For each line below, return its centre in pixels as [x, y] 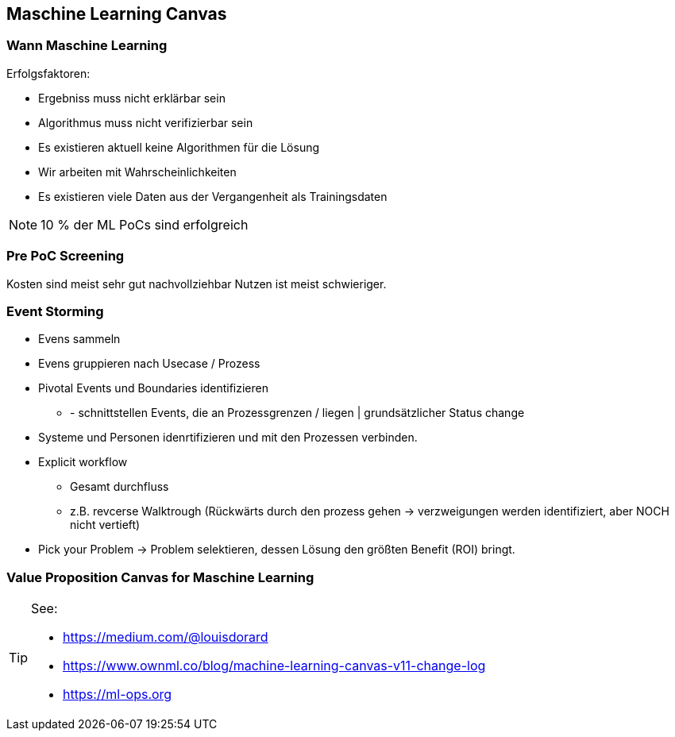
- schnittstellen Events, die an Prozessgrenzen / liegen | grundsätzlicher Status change [297, 413]
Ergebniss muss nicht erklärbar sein [132, 98]
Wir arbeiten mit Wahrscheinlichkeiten [137, 172]
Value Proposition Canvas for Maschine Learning [160, 577]
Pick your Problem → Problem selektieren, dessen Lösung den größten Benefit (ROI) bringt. [277, 550]
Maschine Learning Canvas [117, 14]
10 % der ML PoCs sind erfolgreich [145, 224]
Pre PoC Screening [66, 256]
